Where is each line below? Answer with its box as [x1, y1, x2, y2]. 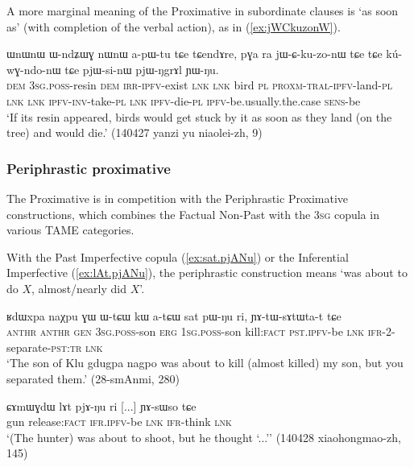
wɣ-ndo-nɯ [6, 60, 61, 77]
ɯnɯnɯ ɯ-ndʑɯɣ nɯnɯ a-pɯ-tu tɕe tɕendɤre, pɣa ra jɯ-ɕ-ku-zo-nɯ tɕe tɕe [6, 45, 383, 62]
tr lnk [69, 338, 103, 355]
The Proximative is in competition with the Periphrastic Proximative [6, 189, 349, 206]
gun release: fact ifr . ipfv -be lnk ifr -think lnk [6, 413, 232, 430]
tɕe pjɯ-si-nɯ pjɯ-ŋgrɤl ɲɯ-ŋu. [64, 60, 219, 77]
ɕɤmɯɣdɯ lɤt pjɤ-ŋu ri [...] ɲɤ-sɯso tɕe [6, 397, 197, 414]
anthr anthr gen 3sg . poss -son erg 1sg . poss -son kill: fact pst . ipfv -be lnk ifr [6, 323, 383, 340]
